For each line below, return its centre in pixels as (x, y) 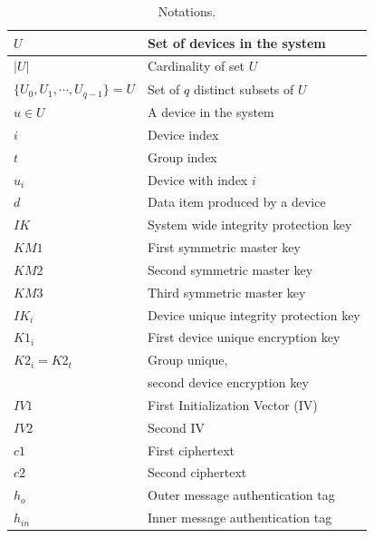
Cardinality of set (196, 66)
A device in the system (211, 111)
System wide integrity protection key (249, 225)
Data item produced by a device (236, 202)
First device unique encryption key (244, 337)
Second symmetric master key (230, 269)
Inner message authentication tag (240, 518)
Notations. (187, 11)
